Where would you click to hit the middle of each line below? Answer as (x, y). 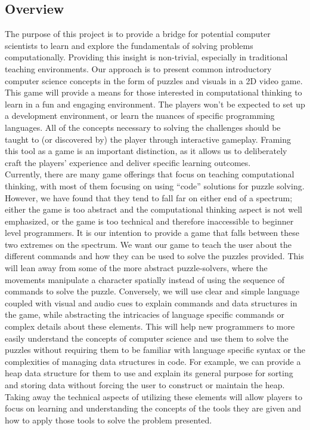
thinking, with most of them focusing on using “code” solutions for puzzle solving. (155, 185)
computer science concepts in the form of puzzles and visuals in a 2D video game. (154, 80)
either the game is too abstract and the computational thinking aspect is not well (154, 209)
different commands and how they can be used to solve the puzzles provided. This (154, 256)
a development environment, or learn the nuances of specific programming (140, 116)
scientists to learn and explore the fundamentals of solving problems (129, 45)
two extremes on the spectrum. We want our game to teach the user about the (148, 244)
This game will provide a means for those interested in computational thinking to (154, 92)
